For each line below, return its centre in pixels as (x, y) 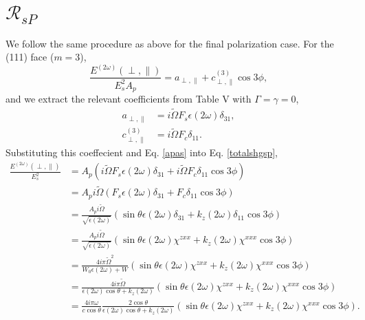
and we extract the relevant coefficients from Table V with (129, 99)
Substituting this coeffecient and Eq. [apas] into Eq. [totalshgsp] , (142, 152)
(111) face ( (30, 57)
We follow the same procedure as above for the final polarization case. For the (170, 43)
